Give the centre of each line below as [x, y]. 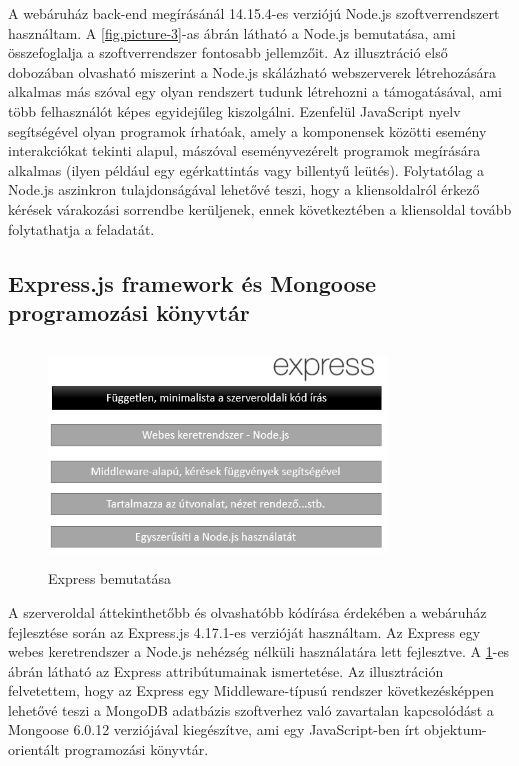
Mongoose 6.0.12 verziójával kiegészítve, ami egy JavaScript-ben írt [214, 729]
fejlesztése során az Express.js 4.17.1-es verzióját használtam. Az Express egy [244, 631]
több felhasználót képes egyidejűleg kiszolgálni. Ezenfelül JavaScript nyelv [234, 110]
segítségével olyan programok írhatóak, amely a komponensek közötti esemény [247, 130]
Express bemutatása [109, 578]
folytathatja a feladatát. [81, 228]
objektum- [455, 729]
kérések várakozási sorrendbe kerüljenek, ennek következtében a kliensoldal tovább [260, 208]
